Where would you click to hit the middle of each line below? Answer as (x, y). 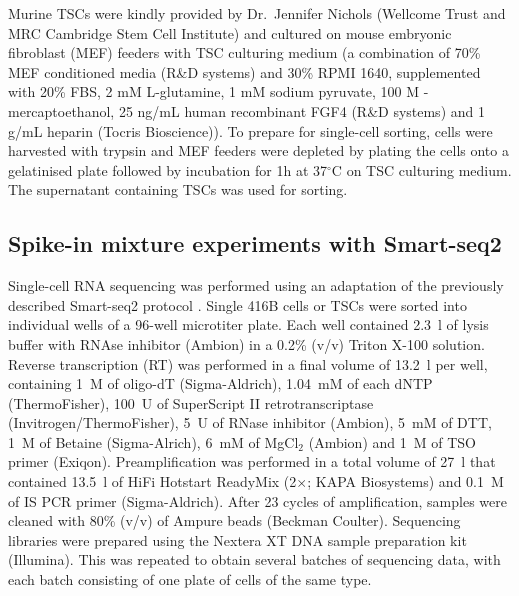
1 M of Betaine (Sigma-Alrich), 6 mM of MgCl (153, 441)
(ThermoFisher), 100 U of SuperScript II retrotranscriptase (191, 402)
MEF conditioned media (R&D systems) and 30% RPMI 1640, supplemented (244, 71)
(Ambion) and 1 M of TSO (392, 441)
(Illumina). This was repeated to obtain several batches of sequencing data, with (254, 559)
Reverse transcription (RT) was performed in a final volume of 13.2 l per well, (248, 363)
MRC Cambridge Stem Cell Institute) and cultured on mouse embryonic (230, 32)
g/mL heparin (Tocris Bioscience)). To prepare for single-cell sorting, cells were (250, 130)
